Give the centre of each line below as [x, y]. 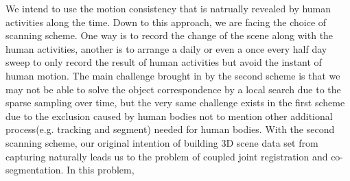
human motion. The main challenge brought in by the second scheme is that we [173, 75]
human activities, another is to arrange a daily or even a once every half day [166, 48]
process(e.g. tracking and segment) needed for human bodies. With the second [170, 129]
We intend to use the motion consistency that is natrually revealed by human [168, 8]
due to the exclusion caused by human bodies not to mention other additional [169, 116]
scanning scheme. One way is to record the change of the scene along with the [170, 35]
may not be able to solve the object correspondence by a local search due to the [173, 89]
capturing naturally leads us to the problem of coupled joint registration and [167, 156]
